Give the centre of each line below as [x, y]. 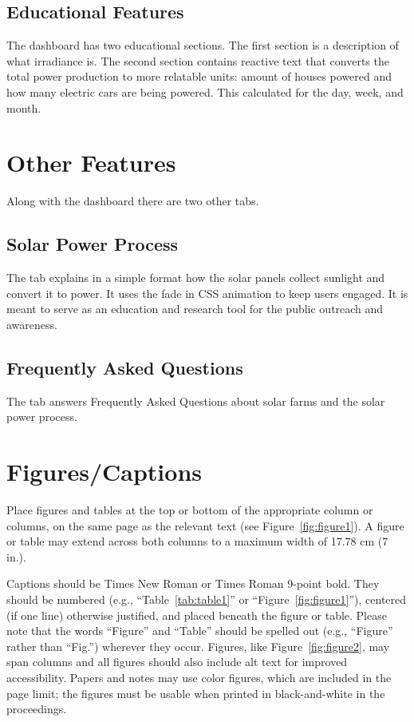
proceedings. [37, 709]
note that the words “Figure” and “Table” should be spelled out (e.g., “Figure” [200, 631]
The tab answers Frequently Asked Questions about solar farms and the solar [196, 401]
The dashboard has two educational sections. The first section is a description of [203, 45]
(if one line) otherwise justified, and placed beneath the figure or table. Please [197, 615]
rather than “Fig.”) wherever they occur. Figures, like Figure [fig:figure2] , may [198, 646]
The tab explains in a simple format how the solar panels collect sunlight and [196, 278]
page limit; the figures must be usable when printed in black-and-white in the [196, 693]
